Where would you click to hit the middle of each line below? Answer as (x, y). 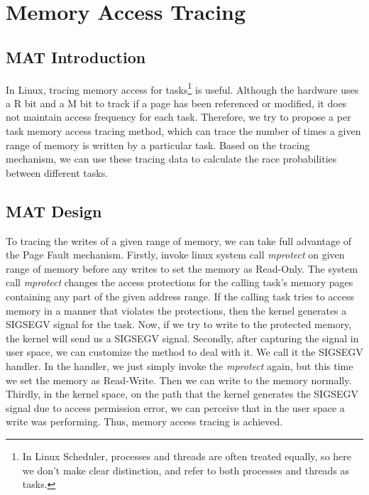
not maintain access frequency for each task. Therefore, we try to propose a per (178, 117)
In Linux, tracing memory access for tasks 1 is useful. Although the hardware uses (182, 88)
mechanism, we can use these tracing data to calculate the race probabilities (171, 159)
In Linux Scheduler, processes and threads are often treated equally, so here (187, 456)
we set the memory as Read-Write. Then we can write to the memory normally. (179, 380)
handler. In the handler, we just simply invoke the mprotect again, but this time (180, 365)
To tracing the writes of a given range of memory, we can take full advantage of (179, 240)
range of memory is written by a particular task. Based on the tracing (158, 145)
